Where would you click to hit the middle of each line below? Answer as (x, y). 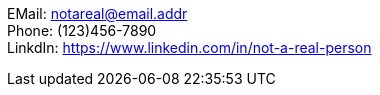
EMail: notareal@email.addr (97, 13)
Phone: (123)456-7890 (82, 30)
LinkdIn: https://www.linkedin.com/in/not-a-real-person (189, 47)
